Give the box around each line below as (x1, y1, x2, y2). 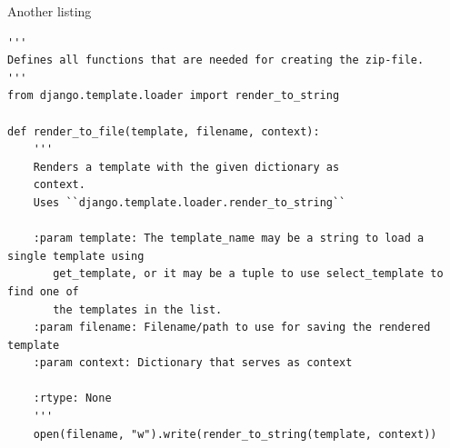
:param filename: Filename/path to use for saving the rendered (33, 321, 431, 334)
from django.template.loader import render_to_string (7, 89, 340, 103)
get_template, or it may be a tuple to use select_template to (53, 267, 444, 281)
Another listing (7, 2, 92, 20)
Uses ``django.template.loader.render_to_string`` (33, 195, 346, 209)
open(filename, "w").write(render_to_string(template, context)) (33, 427, 437, 441)
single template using (7, 249, 145, 263)
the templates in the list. (53, 303, 223, 316)
